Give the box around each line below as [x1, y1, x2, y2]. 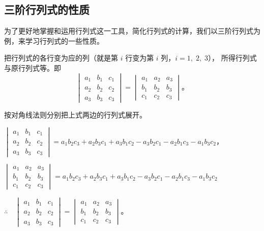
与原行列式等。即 [4, 62, 61, 73]
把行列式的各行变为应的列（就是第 [4, 52, 118, 63]
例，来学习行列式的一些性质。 [4, 35, 104, 46]
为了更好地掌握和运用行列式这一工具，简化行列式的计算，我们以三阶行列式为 [4, 25, 260, 36]
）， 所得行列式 [208, 52, 257, 63]
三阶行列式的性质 [4, 2, 90, 17]
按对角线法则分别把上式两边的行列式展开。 [4, 109, 146, 120]
